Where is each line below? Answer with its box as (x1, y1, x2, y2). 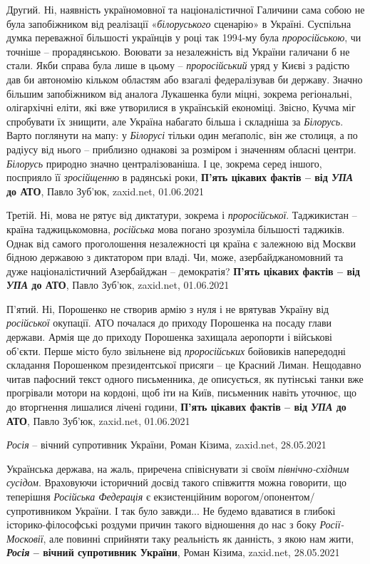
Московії (6, 530, 43, 545)
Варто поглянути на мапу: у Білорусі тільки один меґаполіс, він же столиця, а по (6, 128, 358, 143)
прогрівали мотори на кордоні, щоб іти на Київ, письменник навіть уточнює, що (6, 385, 356, 400)
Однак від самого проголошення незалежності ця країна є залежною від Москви (6, 235, 356, 250)
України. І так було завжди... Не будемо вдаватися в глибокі (74, 503, 336, 518)
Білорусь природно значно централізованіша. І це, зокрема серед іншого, (6, 155, 322, 170)
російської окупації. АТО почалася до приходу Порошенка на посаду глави (6, 315, 332, 330)
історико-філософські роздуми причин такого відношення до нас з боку (6, 517, 317, 532)
